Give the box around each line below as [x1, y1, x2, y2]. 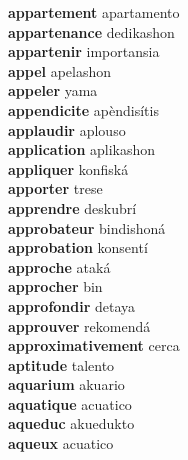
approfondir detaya [8, 295, 136, 316]
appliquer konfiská [8, 158, 129, 179]
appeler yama [8, 80, 98, 101]
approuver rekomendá [8, 315, 151, 336]
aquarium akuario [8, 374, 125, 395]
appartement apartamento [8, 2, 180, 22]
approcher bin [8, 276, 103, 297]
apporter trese [8, 178, 103, 199]
